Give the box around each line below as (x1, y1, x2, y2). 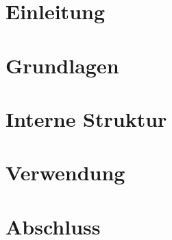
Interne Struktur (5, 104, 167, 132)
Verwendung (5, 158, 125, 187)
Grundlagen (5, 51, 119, 79)
